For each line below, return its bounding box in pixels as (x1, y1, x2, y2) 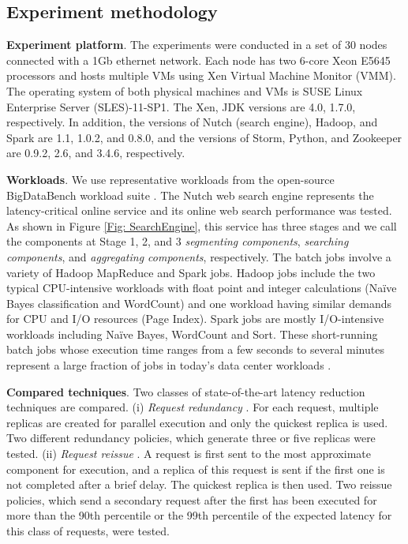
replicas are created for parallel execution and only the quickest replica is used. (6, 414, 388, 430)
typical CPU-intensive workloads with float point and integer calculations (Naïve (6, 280, 397, 296)
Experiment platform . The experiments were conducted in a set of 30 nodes (6, 36, 387, 53)
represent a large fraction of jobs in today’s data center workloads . (6, 357, 331, 373)
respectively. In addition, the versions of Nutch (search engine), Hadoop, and (6, 114, 378, 130)
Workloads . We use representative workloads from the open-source (6, 171, 335, 187)
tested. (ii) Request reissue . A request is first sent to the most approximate (6, 445, 371, 462)
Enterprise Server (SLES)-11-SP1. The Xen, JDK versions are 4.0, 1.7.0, (6, 98, 356, 114)
